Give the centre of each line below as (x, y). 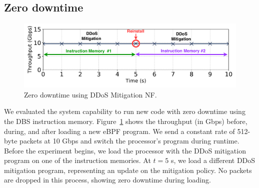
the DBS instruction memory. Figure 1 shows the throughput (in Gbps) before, (126, 121)
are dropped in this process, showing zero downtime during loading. (107, 180)
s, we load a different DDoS (213, 160)
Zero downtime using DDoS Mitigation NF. (90, 94)
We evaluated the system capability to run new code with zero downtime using (125, 111)
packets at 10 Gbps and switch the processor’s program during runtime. (129, 141)
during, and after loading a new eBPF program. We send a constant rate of (119, 131)
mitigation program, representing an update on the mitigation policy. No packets (128, 170)
